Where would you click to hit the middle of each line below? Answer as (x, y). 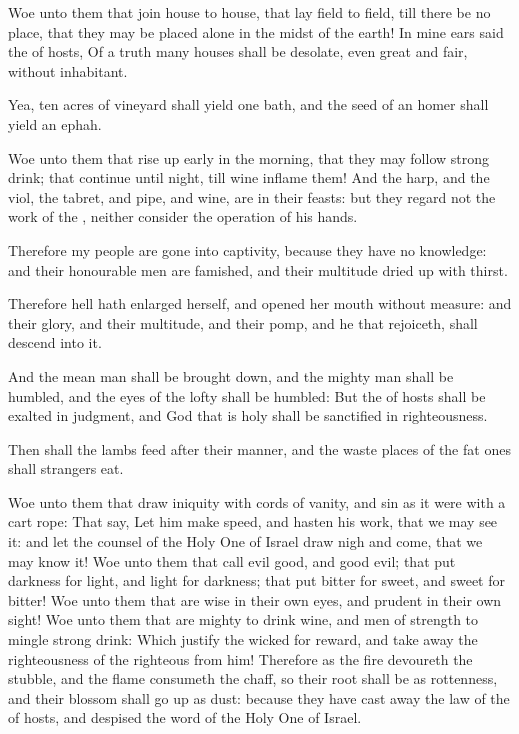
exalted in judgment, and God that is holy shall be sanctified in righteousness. (248, 415)
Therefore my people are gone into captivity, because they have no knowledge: (247, 249)
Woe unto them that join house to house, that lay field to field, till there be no (249, 12)
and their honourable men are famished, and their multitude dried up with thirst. (258, 269)
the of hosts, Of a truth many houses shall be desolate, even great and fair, (238, 51)
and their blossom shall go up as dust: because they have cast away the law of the (259, 697)
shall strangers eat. (66, 468)
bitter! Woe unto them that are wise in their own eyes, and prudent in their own (255, 599)
